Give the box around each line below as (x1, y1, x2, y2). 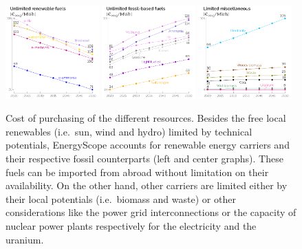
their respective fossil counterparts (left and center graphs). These (6, 151, 283, 166)
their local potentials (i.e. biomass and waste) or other (6, 191, 236, 206)
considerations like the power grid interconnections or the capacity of (6, 205, 296, 219)
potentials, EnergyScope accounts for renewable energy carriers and (6, 138, 290, 152)
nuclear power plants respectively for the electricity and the (6, 219, 257, 233)
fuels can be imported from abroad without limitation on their (6, 164, 269, 179)
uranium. (6, 232, 44, 246)
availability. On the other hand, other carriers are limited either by (6, 178, 288, 193)
